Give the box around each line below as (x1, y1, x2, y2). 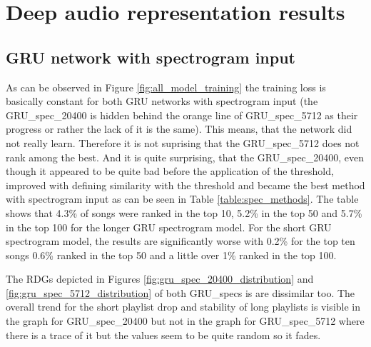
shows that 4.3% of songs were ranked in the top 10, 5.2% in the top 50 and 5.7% (6, 205, 362, 220)
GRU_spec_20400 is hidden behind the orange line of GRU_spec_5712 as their (6, 107, 358, 122)
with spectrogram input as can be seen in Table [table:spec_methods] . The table (6, 191, 359, 206)
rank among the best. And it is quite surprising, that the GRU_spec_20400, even (6, 149, 365, 164)
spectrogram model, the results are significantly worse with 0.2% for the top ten (6, 233, 355, 248)
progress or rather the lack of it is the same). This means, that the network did (6, 121, 352, 136)
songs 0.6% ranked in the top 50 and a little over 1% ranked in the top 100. (6, 247, 337, 262)
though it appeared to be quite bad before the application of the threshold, (6, 164, 334, 178)
